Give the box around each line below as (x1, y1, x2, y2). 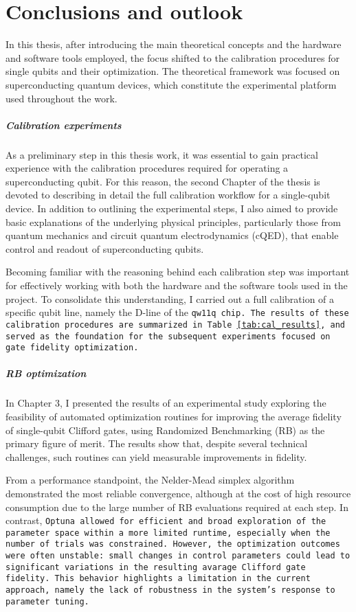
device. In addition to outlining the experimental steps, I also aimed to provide (5, 201, 338, 216)
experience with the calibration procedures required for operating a (5, 161, 289, 175)
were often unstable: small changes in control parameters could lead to (5, 551, 351, 561)
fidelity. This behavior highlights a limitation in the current (5, 574, 311, 584)
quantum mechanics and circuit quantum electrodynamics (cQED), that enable (5, 228, 339, 242)
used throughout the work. (5, 91, 118, 105)
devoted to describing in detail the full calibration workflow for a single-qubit (5, 188, 331, 202)
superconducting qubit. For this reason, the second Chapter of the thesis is (5, 174, 320, 188)
